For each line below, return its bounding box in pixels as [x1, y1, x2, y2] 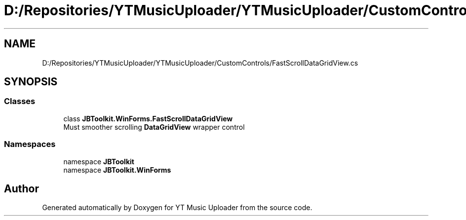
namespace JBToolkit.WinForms [63, 165, 171, 174]
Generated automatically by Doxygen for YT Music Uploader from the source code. [42, 203, 312, 212]
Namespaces [4, 139, 56, 149]
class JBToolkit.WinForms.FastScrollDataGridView [63, 114, 233, 123]
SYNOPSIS [4, 75, 58, 88]
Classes [4, 96, 36, 107]
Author [4, 182, 39, 195]
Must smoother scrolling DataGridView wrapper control [63, 122, 245, 131]
